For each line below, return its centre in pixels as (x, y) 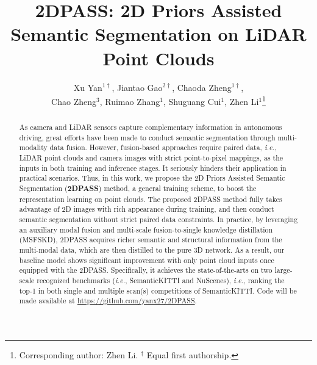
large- (283, 270)
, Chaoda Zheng (202, 87)
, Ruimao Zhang (130, 101)
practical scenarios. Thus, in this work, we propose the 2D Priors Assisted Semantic (152, 178)
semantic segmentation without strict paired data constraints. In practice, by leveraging (158, 219)
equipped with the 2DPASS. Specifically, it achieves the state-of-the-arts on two (146, 270)
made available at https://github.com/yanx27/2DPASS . (108, 301)
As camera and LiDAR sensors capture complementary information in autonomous (151, 127)
